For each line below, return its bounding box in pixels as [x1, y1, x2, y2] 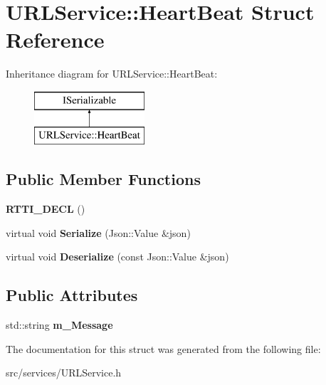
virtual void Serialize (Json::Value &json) [6, 225, 191, 240]
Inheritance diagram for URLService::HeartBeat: [6, 66, 218, 81]
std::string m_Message [6, 317, 113, 332]
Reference [6, 25, 105, 54]
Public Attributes [6, 284, 138, 306]
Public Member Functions [6, 168, 201, 190]
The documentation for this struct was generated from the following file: [6, 341, 321, 356]
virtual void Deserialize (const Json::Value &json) [6, 249, 229, 264]
